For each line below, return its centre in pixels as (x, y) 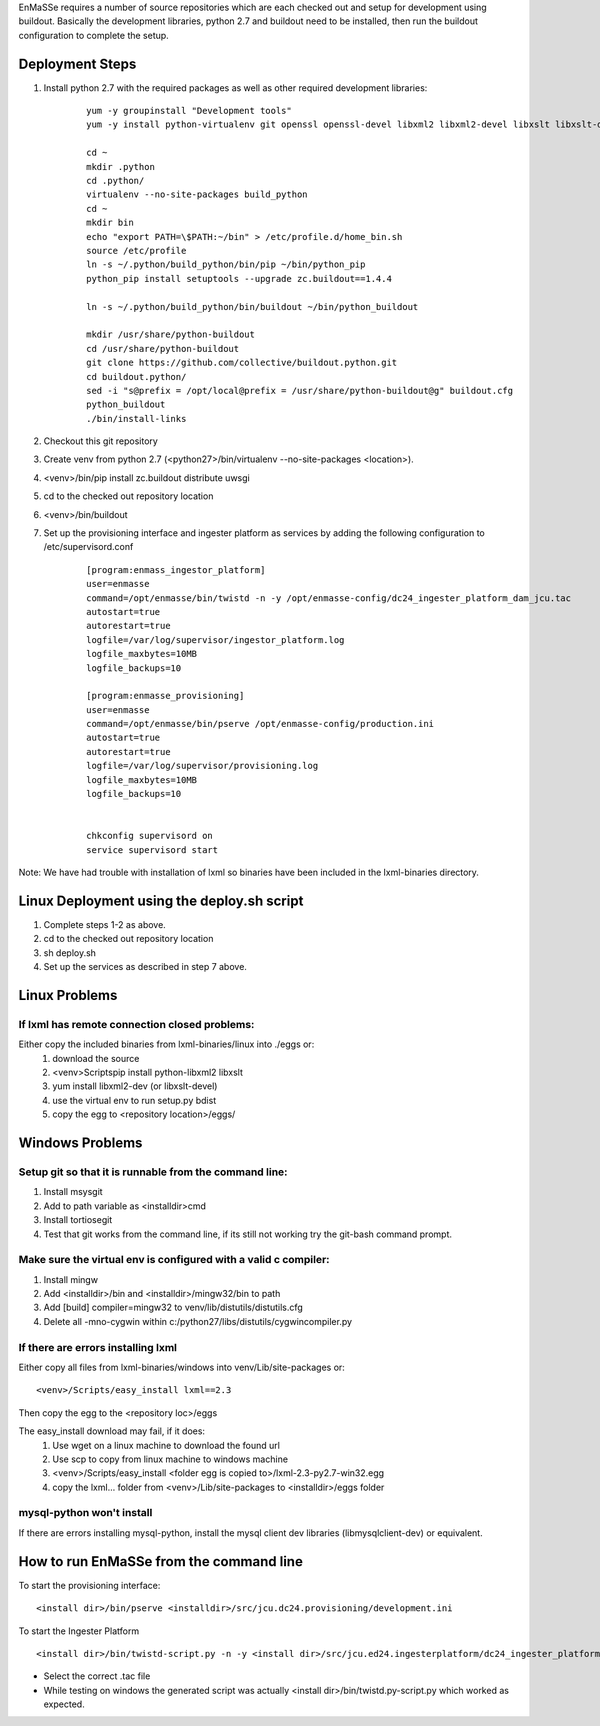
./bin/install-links (136, 418)
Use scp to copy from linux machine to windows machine (170, 1459)
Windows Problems (80, 1143)
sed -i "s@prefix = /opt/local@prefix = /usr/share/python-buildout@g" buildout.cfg (300, 390)
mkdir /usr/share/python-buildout (170, 334)
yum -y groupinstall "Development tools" (189, 111)
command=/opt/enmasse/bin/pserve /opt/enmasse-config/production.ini (260, 724)
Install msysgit (73, 1192)
